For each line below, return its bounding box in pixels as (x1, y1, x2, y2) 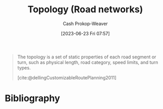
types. (17, 64, 31, 71)
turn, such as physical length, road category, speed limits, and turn (17, 59, 158, 65)
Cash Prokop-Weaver (62, 20, 108, 27)
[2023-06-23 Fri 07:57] (60, 30, 110, 36)
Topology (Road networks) (27, 4, 144, 15)
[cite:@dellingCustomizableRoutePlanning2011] (17, 74, 117, 80)
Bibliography (5, 93, 60, 104)
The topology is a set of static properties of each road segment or (17, 54, 156, 60)
